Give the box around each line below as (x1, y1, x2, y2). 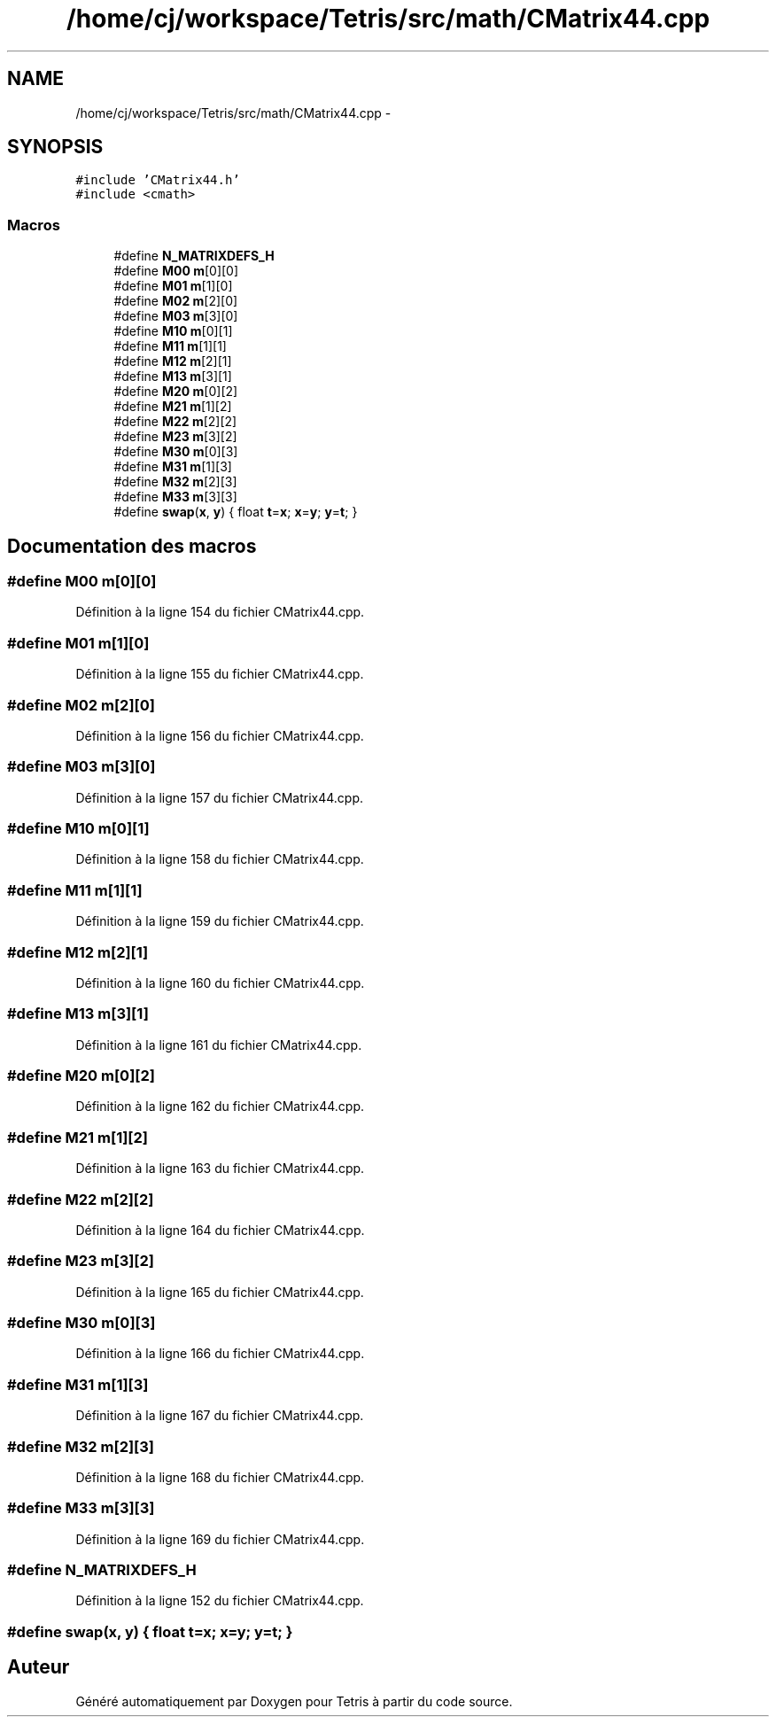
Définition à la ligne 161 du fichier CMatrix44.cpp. (75, 1037, 362, 1052)
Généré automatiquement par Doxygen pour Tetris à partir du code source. (75, 1693, 513, 1709)
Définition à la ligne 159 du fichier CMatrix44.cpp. (75, 913, 364, 929)
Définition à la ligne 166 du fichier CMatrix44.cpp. (75, 1346, 365, 1362)
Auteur (7, 1656, 70, 1679)
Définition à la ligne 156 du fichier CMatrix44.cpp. (75, 727, 364, 743)
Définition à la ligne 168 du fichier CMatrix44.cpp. (75, 1469, 365, 1485)
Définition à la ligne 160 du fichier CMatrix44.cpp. (75, 975, 365, 990)
